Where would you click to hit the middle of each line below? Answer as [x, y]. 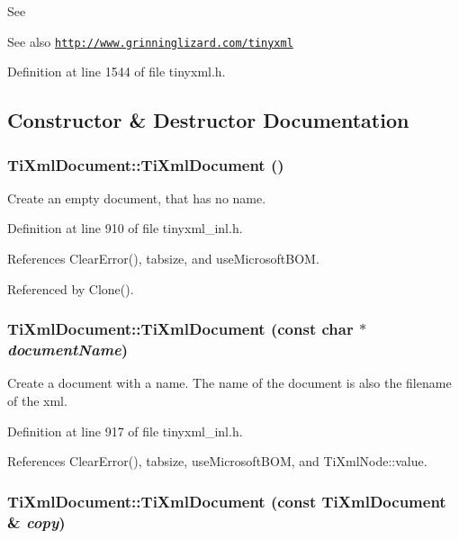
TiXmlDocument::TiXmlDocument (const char [180, 329]
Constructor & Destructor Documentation [208, 120]
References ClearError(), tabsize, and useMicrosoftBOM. [163, 259]
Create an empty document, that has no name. [137, 198]
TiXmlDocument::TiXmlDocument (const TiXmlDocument [227, 501]
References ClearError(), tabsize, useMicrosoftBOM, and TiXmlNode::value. [217, 461]
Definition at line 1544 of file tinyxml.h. [117, 72]
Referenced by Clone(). [71, 288]
